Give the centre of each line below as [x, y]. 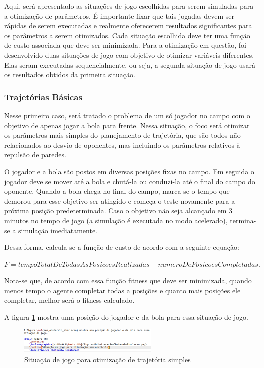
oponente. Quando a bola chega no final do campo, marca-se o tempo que [117, 191]
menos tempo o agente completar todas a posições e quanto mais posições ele [123, 290]
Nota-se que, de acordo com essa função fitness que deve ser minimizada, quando [128, 281]
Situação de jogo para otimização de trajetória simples [108, 359]
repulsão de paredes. [35, 155]
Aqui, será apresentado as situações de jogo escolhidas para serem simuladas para [129, 6]
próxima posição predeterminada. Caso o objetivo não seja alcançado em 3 [119, 211]
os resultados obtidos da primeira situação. [70, 75]
